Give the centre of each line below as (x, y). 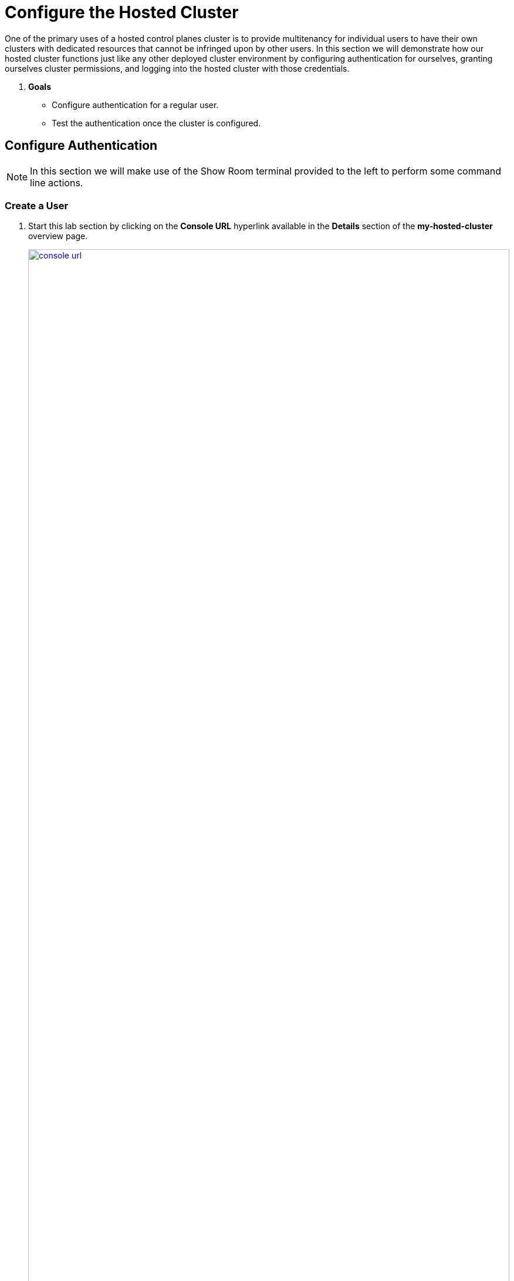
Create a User (37, 205)
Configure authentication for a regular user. (135, 105)
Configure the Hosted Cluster (122, 12)
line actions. (57, 182)
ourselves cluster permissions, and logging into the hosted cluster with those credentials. (177, 68)
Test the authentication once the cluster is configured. (156, 123)
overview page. (58, 236)
